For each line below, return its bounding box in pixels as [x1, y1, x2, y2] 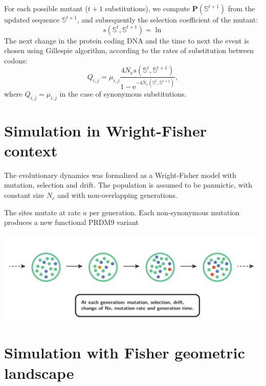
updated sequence [4, 14, 60, 25]
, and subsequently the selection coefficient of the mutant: [77, 14, 258, 25]
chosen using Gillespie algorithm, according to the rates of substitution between [4, 45, 254, 56]
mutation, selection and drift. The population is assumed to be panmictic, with [4, 179, 252, 190]
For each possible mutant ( [4, 3, 88, 13]
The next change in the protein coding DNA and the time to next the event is [4, 35, 249, 46]
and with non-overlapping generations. [57, 190, 178, 200]
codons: [4, 55, 28, 65]
